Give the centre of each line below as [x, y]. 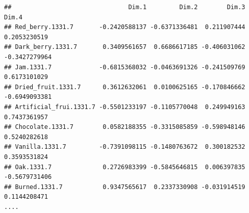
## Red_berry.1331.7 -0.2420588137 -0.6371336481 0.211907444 [125, 27]
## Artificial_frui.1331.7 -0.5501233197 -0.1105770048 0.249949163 [125, 107]
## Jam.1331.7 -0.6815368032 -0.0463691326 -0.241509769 [125, 67]
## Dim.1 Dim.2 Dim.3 [125, 7]
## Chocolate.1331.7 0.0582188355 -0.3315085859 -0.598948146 [125, 127]
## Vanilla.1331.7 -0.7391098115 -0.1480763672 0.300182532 [125, 147]
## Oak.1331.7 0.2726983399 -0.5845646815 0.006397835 [125, 167]
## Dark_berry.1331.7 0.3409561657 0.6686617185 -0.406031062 [125, 47]
